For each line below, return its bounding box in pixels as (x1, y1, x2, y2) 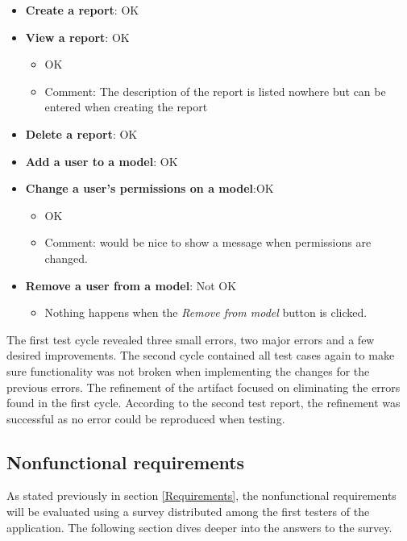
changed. (44, 249, 88, 266)
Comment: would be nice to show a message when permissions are (44, 234, 372, 251)
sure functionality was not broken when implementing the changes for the (6, 362, 370, 379)
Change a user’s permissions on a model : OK (25, 180, 274, 197)
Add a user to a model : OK (25, 152, 178, 169)
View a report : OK (25, 28, 130, 45)
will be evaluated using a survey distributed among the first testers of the (6, 503, 370, 520)
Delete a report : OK (25, 125, 138, 142)
